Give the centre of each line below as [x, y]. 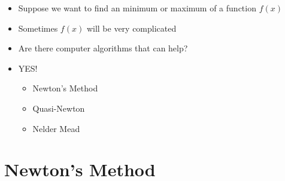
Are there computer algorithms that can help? [103, 48]
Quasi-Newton [59, 108]
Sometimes [38, 28]
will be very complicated [131, 28]
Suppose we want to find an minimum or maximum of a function [137, 8]
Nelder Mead [56, 128]
